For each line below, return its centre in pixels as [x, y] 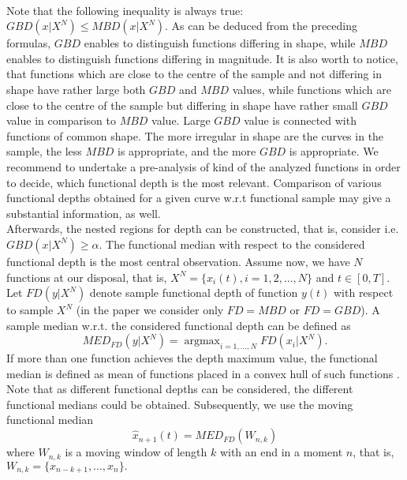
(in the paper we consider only [150, 310]
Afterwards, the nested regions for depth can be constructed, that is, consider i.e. [203, 229]
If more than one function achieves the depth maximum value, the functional [192, 358]
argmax [202, 341]
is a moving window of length [136, 452]
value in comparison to [61, 120]
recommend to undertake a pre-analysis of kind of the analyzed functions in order [203, 166]
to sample [30, 310]
